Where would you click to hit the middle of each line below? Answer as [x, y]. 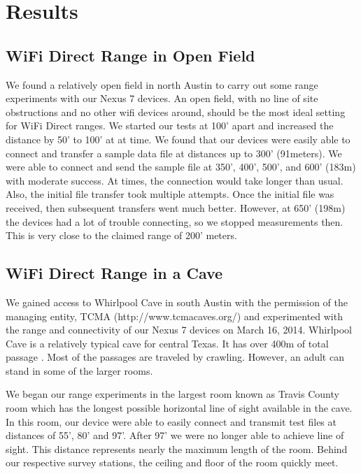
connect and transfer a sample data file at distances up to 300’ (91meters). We [174, 153]
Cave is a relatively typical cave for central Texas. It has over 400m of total [167, 343]
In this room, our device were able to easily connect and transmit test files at [171, 421]
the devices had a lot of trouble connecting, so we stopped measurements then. [175, 221]
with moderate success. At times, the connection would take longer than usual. [175, 180]
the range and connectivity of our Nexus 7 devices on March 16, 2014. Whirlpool [179, 330]
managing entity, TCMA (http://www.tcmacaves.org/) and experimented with [174, 316]
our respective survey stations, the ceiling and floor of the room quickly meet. [172, 462]
